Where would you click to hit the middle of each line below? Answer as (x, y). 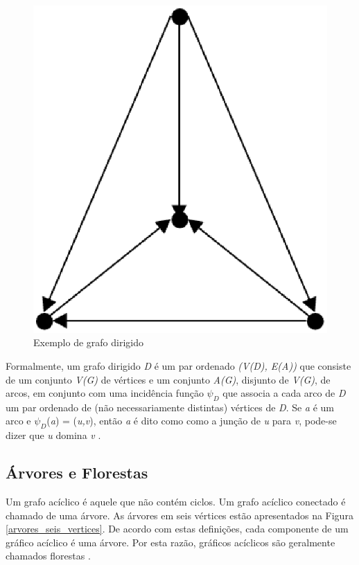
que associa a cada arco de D (284, 393)
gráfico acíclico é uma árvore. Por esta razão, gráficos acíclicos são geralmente (170, 542)
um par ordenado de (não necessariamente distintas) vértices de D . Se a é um (170, 407)
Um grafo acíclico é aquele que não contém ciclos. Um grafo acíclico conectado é (176, 502)
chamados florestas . (48, 556)
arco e (18, 421)
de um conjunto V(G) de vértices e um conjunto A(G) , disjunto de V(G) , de (168, 379)
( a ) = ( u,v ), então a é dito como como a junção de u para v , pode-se (192, 421)
